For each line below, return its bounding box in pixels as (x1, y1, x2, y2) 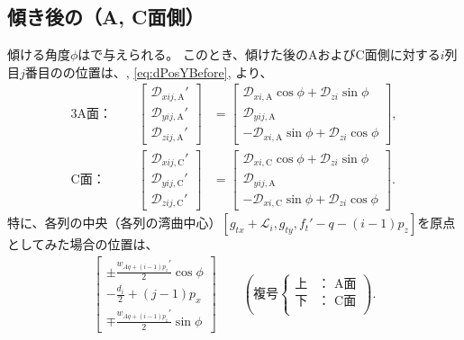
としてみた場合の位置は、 (7, 235, 159, 254)
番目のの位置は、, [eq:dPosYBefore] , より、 (24, 62, 273, 81)
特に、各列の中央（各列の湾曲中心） (7, 213, 222, 232)
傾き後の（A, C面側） (7, 3, 205, 31)
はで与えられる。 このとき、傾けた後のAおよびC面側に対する (77, 45, 441, 64)
